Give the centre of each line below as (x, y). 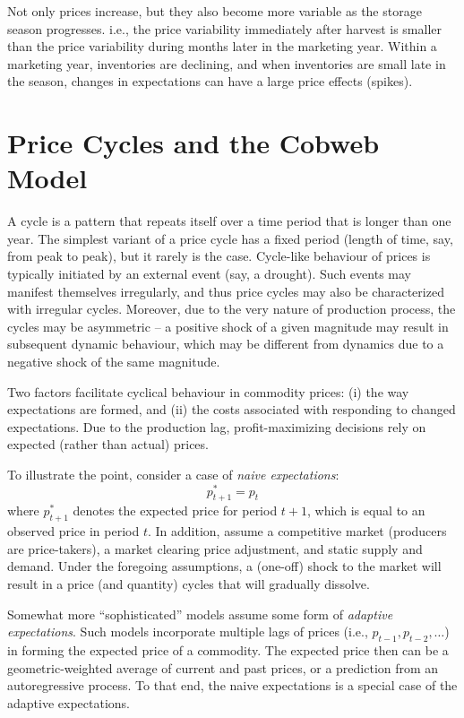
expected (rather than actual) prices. (108, 444)
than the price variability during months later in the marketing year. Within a (222, 46)
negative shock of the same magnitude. (114, 362)
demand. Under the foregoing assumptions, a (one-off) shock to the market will (224, 566)
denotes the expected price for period (175, 510)
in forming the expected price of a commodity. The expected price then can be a (228, 650)
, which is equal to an (366, 510)
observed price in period (73, 531)
